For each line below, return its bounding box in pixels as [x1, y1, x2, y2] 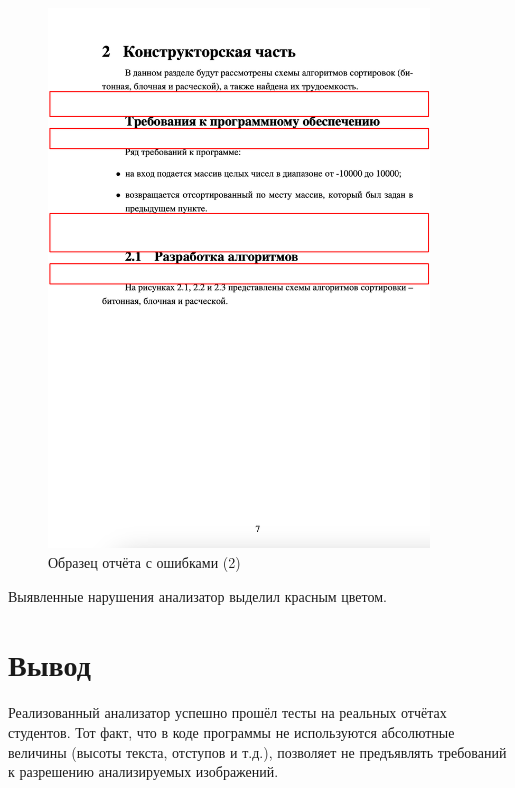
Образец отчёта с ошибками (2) [48, 552, 241, 573]
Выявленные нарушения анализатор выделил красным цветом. [8, 585, 387, 606]
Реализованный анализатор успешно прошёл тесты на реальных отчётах [8, 702, 447, 723]
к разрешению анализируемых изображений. [8, 761, 279, 782]
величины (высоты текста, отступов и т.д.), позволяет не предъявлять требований [8, 741, 507, 762]
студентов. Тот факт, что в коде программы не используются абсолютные [8, 721, 455, 742]
